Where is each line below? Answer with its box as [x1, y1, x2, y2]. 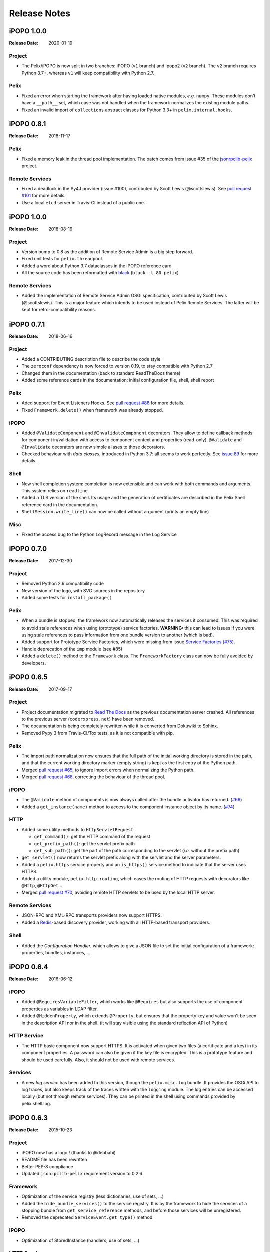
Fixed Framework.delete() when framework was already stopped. [21, 407, 163, 413]
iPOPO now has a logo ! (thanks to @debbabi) [21, 1149, 116, 1155]
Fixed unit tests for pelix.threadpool [21, 256, 104, 262]
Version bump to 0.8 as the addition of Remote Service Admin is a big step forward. [21, 248, 193, 255]
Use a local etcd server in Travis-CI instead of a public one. [21, 199, 145, 205]
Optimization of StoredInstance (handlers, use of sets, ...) [21, 1237, 140, 1243]
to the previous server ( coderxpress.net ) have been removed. [21, 716, 154, 722]
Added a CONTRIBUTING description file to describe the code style [21, 356, 161, 362]
